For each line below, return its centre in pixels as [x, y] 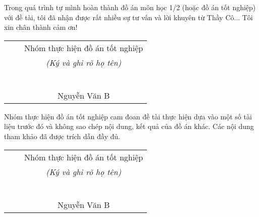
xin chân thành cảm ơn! [41, 27]
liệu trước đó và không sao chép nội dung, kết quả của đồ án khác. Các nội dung [129, 126]
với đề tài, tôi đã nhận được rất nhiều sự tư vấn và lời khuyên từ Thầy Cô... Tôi [128, 17]
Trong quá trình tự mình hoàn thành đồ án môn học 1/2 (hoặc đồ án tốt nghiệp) [130, 7]
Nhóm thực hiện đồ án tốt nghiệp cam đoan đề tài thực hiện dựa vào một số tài [128, 116]
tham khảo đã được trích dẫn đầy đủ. [62, 136]
